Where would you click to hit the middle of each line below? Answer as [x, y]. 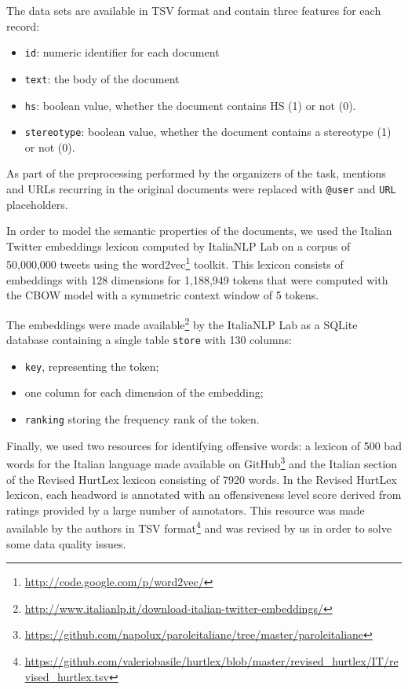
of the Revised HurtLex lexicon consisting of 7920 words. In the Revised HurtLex [202, 479]
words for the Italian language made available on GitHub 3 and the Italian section [202, 462]
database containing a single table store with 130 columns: [149, 340]
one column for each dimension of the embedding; [144, 392]
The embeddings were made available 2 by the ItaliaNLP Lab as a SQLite [182, 323]
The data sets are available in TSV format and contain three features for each [194, 10]
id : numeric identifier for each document [122, 52]
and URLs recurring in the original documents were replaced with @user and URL [201, 189]
